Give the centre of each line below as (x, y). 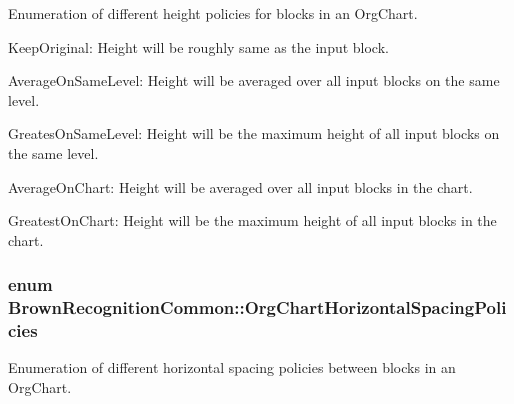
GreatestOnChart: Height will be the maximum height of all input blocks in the (252, 220)
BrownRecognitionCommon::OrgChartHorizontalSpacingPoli (257, 307)
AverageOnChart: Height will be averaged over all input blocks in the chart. (240, 186)
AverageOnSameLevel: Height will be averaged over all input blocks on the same (254, 80)
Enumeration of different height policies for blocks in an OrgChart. (213, 13)
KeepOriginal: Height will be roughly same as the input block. (198, 46)
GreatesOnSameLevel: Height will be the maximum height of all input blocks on (254, 133)
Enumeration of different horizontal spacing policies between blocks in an (232, 367)
